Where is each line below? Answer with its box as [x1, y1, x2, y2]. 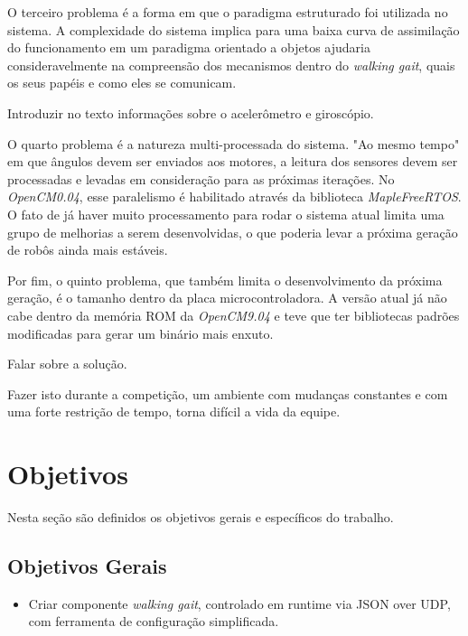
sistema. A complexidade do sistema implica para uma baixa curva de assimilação [7, 20, 460, 39]
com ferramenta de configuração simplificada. [28, 612, 279, 631]
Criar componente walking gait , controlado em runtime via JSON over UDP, [28, 594, 451, 613]
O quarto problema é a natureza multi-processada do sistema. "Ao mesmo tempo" [7, 134, 460, 153]
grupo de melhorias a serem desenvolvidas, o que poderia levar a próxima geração [7, 222, 458, 241]
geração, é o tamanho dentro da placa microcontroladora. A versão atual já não [7, 288, 447, 307]
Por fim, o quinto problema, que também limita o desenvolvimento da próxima [7, 270, 443, 289]
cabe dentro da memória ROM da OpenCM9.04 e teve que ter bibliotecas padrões [7, 305, 460, 324]
